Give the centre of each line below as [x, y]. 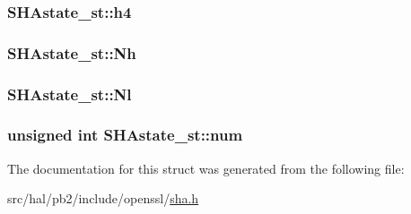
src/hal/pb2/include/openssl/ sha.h [103, 198]
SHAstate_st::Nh [72, 52]
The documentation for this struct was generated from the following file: [206, 168]
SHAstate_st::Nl [70, 94]
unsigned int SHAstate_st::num [125, 135]
